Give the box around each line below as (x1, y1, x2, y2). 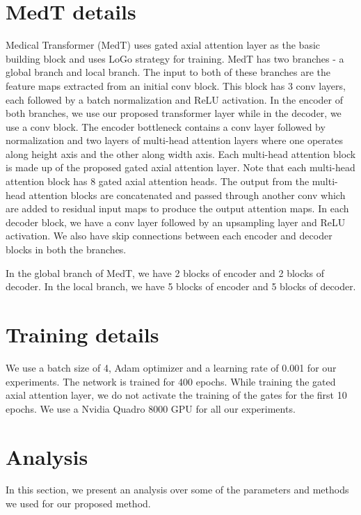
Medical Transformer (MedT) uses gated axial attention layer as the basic (6, 38, 321, 52)
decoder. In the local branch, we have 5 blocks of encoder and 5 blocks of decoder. (6, 279, 356, 294)
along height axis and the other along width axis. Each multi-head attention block (6, 146, 356, 161)
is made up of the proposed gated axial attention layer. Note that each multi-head (6, 160, 355, 175)
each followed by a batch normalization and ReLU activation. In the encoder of (6, 92, 344, 106)
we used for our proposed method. (6, 496, 151, 511)
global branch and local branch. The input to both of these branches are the (6, 65, 331, 79)
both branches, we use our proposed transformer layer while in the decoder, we (6, 106, 342, 120)
